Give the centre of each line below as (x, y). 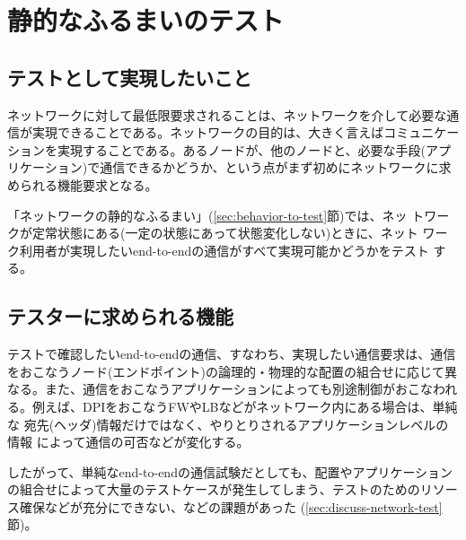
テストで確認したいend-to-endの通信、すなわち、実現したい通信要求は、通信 (232, 354)
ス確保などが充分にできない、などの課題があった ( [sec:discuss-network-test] (225, 506)
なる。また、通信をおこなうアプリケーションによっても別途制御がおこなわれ (233, 389)
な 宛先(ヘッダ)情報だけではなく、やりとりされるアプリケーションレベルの (228, 424)
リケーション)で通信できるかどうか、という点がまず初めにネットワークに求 (229, 167)
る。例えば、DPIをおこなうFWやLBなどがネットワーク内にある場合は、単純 (233, 406)
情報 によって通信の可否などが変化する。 (128, 442)
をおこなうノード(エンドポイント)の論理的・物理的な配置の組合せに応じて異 (232, 371)
